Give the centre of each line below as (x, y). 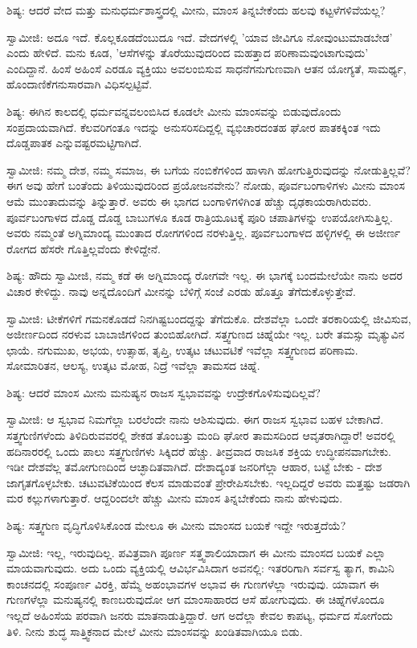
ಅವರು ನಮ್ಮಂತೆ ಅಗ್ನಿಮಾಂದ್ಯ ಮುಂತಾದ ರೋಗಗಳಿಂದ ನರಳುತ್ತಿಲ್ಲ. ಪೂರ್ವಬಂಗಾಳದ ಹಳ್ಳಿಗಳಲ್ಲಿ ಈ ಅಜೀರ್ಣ (204, 233)
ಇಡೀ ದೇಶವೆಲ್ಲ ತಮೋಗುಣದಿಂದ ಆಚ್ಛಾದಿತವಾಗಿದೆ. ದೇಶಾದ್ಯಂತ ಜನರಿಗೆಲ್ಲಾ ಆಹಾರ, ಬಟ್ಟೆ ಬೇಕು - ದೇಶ (194, 467)
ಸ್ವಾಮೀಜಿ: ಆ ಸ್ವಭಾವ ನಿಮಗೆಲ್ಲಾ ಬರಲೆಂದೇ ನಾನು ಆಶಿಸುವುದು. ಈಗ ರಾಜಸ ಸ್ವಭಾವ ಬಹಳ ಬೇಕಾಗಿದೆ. (195, 419)
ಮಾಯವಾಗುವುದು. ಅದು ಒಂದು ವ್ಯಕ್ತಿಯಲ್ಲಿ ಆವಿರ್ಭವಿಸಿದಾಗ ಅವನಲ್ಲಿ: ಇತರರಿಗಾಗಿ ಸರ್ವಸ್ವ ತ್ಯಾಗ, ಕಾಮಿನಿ (200, 568)
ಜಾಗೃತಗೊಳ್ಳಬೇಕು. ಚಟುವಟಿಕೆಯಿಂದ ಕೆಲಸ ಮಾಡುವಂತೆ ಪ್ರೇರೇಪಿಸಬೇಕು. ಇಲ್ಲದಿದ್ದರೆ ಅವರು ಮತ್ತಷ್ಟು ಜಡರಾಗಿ (208, 482)
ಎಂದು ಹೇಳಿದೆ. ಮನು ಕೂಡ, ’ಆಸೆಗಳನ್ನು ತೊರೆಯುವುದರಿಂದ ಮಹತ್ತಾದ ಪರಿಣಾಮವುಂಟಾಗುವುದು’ (188, 53)
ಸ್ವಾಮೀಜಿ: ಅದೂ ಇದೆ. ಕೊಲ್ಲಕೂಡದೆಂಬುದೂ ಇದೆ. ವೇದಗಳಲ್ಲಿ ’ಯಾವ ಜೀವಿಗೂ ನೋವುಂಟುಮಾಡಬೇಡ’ (200, 37)
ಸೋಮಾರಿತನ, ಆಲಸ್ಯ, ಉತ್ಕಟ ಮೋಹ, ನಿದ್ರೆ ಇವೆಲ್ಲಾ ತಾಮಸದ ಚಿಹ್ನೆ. (133, 365)
